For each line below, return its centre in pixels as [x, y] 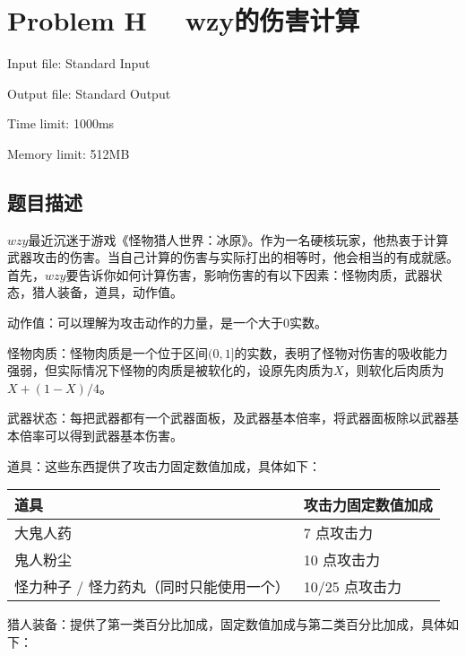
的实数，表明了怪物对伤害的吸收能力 [341, 352]
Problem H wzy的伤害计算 [184, 20]
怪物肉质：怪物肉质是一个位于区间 [108, 352]
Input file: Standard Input [79, 63]
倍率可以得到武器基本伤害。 [101, 436]
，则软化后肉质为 [394, 370]
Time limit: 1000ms [61, 123]
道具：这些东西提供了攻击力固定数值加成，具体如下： [164, 465]
